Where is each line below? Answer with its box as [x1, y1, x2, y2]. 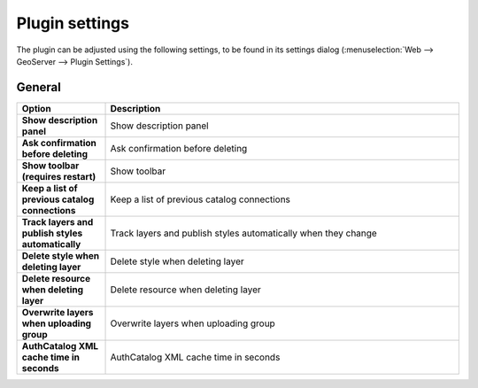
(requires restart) [21, 170, 96, 182]
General [16, 80, 62, 95]
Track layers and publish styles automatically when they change [110, 227, 378, 239]
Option [21, 102, 52, 114]
